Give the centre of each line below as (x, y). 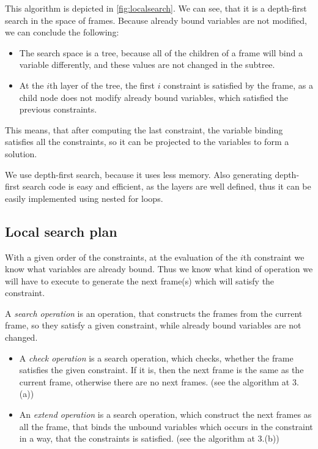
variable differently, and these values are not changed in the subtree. (147, 65)
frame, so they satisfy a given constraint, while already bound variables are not (153, 325)
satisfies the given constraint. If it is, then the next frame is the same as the (161, 370)
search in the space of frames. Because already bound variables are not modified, (156, 20)
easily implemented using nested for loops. (84, 198)
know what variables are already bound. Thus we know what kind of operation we (159, 269)
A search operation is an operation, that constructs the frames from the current (154, 313)
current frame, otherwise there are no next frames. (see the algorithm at (154, 381)
